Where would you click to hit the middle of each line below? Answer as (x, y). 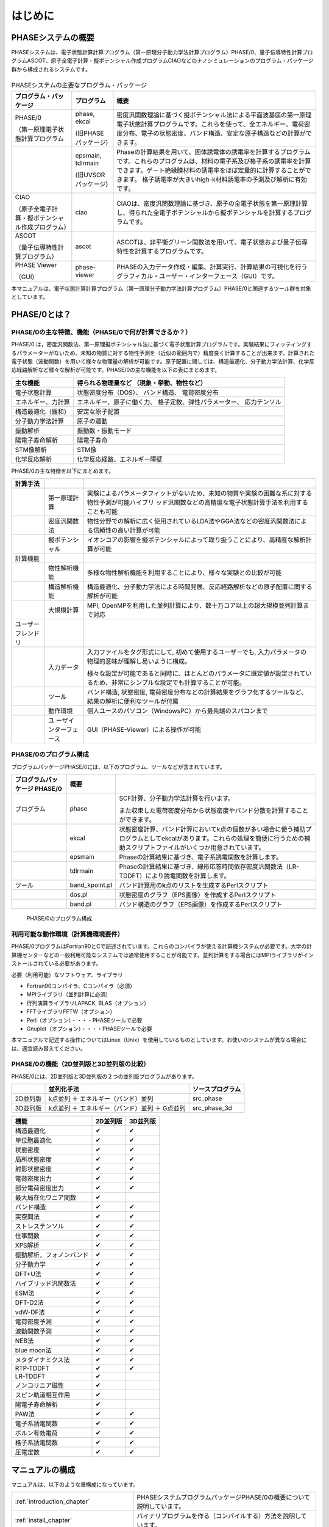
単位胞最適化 (33, 1140)
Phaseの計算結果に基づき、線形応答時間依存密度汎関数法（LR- (209, 867)
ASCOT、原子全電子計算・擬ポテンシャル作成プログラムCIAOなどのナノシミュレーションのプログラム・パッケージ (170, 60)
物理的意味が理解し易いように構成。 (139, 661)
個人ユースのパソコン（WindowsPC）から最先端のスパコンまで (177, 711)
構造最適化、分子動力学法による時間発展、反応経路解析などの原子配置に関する (200, 587)
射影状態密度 (33, 1169)
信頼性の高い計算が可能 (127, 530)
